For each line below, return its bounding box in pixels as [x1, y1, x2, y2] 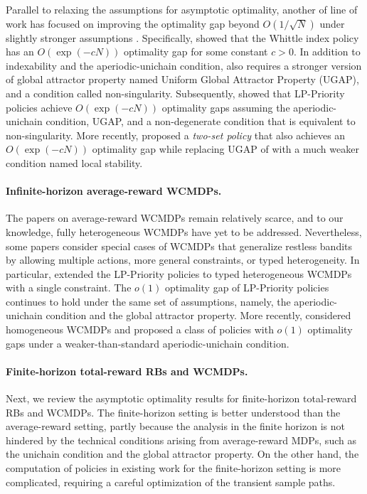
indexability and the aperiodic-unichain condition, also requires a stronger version [6, 58, 362, 73]
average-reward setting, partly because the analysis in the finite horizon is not [6, 419, 345, 434]
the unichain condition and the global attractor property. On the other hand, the [6, 446, 359, 461]
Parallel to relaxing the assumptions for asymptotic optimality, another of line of [6, 2, 358, 16]
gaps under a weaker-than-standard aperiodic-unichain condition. [6, 335, 289, 350]
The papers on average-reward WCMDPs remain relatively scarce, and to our [6, 210, 344, 225]
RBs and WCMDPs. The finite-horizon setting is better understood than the [6, 404, 341, 419]
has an [6, 44, 34, 59]
